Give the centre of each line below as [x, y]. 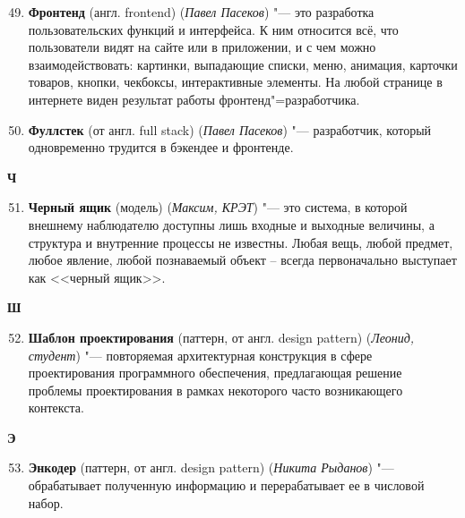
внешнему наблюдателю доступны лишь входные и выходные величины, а [231, 224]
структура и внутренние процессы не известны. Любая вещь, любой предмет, [241, 242]
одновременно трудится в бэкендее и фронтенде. [161, 147]
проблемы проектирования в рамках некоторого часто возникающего [215, 390]
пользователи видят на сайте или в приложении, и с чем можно [202, 47]
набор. [46, 502]
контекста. [56, 408]
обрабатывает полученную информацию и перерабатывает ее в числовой [226, 485]
